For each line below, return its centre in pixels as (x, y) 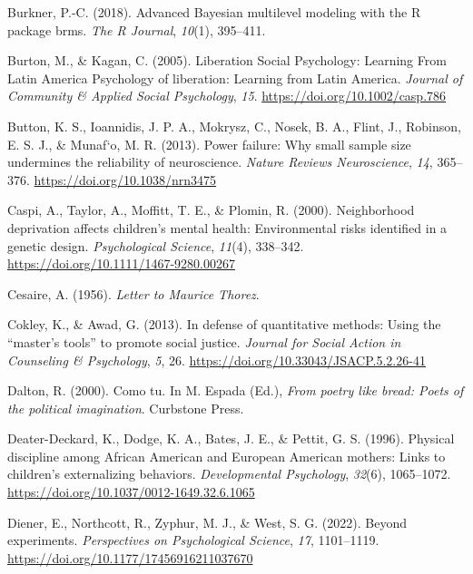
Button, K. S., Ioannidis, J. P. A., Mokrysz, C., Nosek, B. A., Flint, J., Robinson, (234, 126)
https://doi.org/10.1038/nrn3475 (125, 179)
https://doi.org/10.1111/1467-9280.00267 (121, 263)
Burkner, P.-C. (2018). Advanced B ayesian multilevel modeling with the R (214, 12)
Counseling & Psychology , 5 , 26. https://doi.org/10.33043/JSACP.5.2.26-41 (217, 360)
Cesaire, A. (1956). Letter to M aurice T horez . (133, 293)
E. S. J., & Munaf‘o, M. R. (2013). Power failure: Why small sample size (209, 144)
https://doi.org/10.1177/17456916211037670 (130, 557)
